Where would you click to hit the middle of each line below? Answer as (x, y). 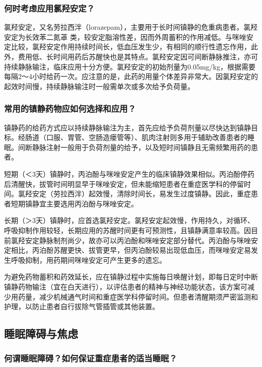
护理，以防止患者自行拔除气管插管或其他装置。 (82, 306)
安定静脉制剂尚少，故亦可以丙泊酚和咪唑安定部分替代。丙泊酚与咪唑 (138, 240)
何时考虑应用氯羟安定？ (49, 8)
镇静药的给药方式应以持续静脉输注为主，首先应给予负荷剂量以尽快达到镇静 (127, 127)
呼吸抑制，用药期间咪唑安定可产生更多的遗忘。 (88, 260)
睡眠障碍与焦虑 (41, 334)
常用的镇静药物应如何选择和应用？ (70, 108)
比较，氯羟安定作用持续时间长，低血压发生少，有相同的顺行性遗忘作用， (131, 47)
